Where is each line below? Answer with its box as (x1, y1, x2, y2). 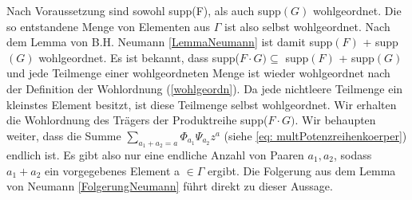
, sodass (333, 146, 372, 163)
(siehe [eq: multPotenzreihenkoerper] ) (224, 127, 407, 143)
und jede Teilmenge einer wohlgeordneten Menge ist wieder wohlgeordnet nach (6, 65, 390, 81)
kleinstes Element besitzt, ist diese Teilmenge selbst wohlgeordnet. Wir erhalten (6, 96, 397, 112)
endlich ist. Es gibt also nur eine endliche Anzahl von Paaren (6, 146, 304, 163)
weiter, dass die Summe (6, 127, 121, 143)
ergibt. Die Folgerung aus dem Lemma (208, 162, 396, 178)
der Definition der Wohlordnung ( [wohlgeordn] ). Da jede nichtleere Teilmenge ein (6, 80, 403, 96)
